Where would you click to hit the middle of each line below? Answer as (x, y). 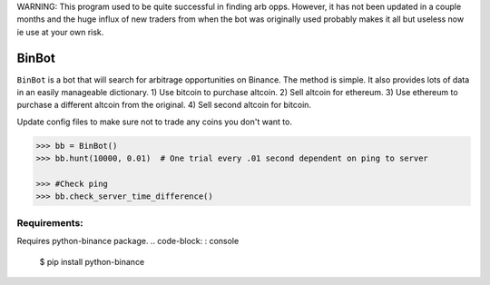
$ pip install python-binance (92, 261)
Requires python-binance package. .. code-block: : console (128, 241)
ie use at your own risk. (60, 32)
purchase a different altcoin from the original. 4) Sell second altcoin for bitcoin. (164, 105)
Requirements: (50, 222)
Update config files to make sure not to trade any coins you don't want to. (154, 122)
